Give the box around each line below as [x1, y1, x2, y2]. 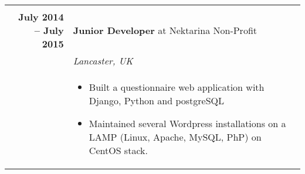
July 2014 [18, 10, 64, 23]
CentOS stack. [89, 144, 148, 157]
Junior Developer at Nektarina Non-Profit [73, 23, 257, 37]
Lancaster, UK [73, 54, 133, 67]
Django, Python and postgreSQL [89, 94, 225, 107]
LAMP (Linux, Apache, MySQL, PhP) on [89, 130, 262, 144]
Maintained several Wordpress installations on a [89, 117, 286, 130]
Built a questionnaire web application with [89, 80, 265, 94]
